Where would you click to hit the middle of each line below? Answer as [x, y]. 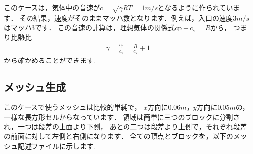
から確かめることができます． [52, 60]
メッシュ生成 [35, 86]
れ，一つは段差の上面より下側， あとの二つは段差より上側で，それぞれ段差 [126, 126]
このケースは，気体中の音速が [52, 7]
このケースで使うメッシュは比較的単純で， [73, 107]
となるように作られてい [195, 7]
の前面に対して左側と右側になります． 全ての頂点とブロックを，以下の [119, 136]
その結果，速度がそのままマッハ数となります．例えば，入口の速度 [126, 17]
